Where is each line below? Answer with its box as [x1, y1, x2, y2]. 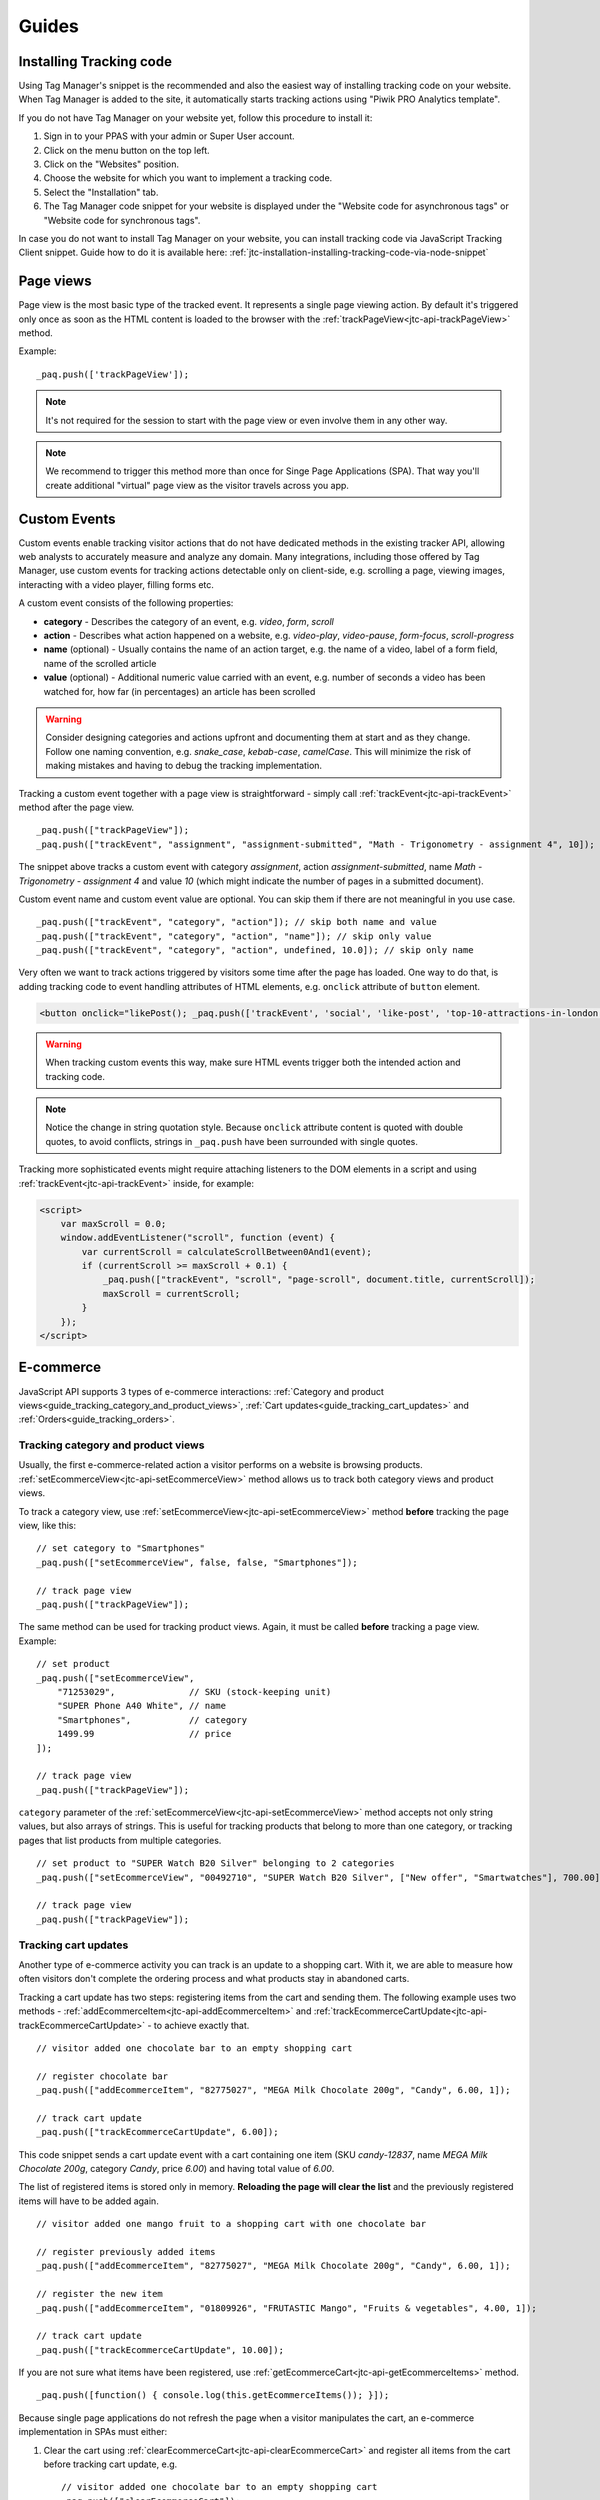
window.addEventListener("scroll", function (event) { [60, 1232, 335, 1244]
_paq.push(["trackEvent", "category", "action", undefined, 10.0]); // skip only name [36, 945, 474, 956]
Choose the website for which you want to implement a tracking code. [43, 172, 333, 184]
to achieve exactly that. [153, 2019, 250, 2031]
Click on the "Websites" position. [43, 158, 180, 170]
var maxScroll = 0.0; [60, 1218, 167, 1229]
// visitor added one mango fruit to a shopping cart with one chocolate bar [36, 2218, 427, 2230]
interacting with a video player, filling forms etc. [18, 578, 215, 590]
